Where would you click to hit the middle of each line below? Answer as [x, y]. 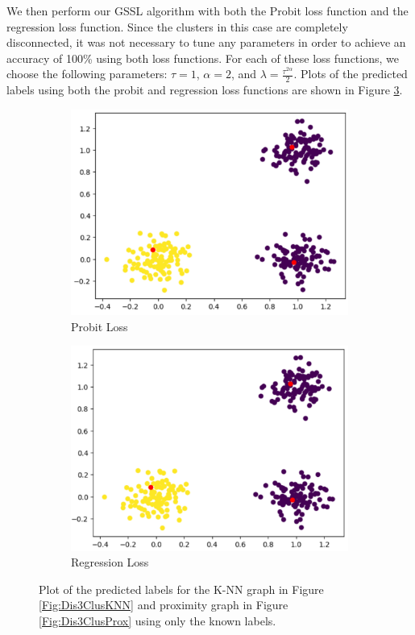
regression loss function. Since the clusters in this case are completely [177, 26]
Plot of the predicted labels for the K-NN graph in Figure [181, 589]
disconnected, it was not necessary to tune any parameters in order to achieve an [206, 42]
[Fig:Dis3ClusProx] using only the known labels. [158, 620]
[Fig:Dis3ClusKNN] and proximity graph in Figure [164, 605]
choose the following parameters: [87, 74]
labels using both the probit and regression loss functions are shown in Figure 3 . [205, 90]
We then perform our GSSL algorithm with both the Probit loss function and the [207, 10]
